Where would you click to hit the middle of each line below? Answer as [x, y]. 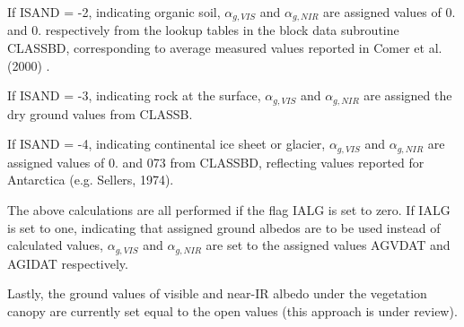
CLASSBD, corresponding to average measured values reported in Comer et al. [225, 48]
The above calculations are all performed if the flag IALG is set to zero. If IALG [229, 209]
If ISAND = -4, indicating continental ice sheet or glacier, [166, 144]
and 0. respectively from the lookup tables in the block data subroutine [203, 30]
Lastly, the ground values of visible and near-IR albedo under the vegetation [217, 293]
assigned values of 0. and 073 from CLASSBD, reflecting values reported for [216, 162]
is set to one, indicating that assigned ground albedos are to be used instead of [224, 227]
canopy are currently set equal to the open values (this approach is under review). [232, 310]
